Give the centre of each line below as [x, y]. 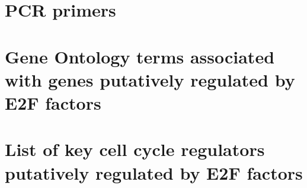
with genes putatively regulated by [150, 79]
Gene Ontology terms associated [140, 56]
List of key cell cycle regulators [135, 149]
